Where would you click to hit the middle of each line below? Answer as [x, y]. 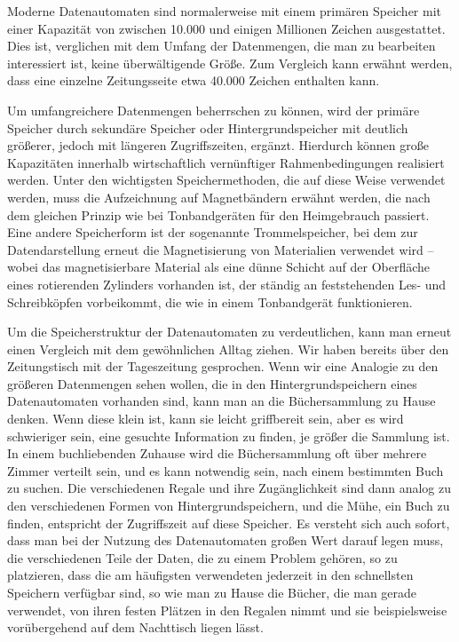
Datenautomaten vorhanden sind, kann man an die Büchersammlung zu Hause [222, 401]
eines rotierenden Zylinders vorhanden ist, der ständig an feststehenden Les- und [227, 284]
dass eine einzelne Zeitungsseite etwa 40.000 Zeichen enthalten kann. [194, 80]
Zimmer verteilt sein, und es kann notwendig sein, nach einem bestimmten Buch [226, 470]
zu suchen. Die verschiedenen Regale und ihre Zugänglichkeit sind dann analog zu [229, 488]
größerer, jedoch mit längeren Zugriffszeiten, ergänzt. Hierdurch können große [218, 145]
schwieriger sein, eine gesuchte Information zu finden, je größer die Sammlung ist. [229, 436]
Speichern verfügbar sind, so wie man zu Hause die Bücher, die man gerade [212, 592]
